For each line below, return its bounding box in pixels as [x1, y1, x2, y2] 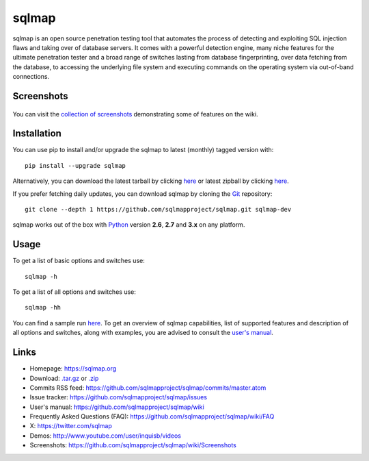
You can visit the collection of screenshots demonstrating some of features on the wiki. [12, 110, 259, 118]
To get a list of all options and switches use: [12, 288, 137, 296]
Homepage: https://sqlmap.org [29, 364, 117, 373]
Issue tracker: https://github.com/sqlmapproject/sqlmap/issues [29, 393, 208, 401]
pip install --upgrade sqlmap [25, 162, 126, 169]
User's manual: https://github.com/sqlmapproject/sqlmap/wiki [29, 403, 204, 411]
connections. [12, 73, 50, 81]
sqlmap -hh [25, 303, 61, 312]
